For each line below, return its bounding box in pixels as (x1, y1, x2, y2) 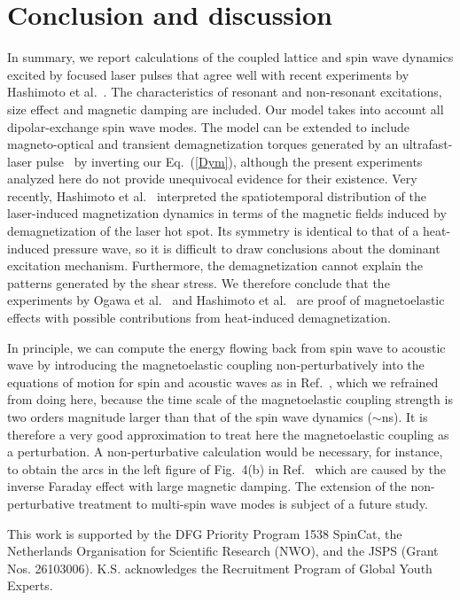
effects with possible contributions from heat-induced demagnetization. (7, 308, 391, 327)
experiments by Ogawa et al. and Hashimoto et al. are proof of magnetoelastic (7, 291, 445, 309)
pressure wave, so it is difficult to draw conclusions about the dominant (53, 238, 441, 257)
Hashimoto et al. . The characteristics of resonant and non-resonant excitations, (7, 82, 442, 101)
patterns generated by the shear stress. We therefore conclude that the (7, 273, 390, 292)
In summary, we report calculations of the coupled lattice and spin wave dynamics (7, 48, 454, 66)
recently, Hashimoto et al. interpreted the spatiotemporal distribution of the (7, 186, 426, 205)
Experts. (7, 576, 53, 595)
